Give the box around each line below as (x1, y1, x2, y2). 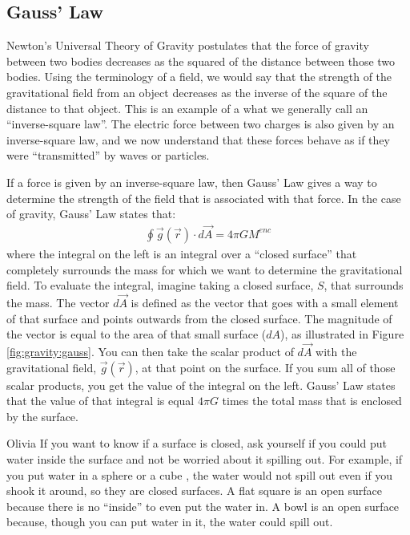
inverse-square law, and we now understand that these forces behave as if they (6, 131, 390, 148)
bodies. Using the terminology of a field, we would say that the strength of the (6, 68, 392, 85)
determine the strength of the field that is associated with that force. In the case (6, 189, 401, 206)
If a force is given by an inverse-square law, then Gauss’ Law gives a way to (6, 173, 377, 190)
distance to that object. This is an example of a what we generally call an (6, 99, 368, 116)
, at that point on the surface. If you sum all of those (135, 359, 396, 375)
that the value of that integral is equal (6, 392, 195, 409)
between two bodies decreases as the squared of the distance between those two (6, 52, 396, 69)
